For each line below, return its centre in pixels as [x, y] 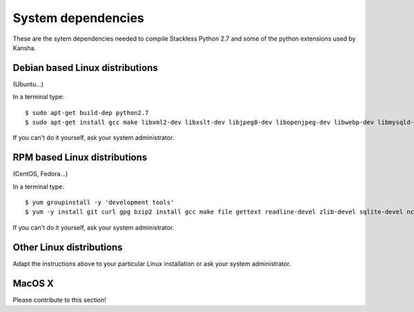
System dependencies [78, 18]
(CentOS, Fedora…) [40, 174]
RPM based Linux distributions [80, 157]
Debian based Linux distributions [85, 68]
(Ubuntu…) [28, 84]
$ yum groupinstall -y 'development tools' [100, 202]
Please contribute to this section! [59, 300]
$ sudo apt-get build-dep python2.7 [87, 113]
